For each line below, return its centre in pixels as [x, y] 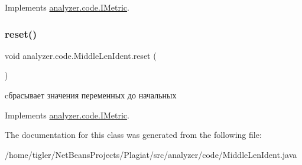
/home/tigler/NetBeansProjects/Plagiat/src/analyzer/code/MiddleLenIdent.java [151, 154]
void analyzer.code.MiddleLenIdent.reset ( [81, 55]
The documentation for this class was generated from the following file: [133, 135]
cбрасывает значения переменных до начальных [91, 95]
